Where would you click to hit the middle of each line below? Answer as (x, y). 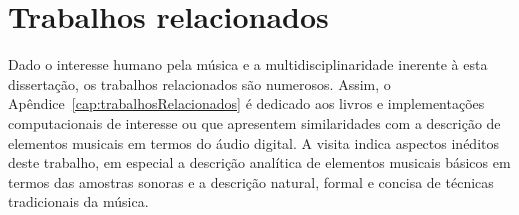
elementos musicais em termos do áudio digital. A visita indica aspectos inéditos (253, 142)
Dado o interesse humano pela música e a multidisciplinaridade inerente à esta (248, 64)
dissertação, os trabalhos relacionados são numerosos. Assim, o (199, 83)
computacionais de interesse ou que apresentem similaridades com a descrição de (254, 122)
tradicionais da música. (78, 201)
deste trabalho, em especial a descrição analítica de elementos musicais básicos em (259, 162)
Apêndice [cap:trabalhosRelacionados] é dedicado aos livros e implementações (246, 103)
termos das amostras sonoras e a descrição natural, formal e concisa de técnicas (251, 181)
